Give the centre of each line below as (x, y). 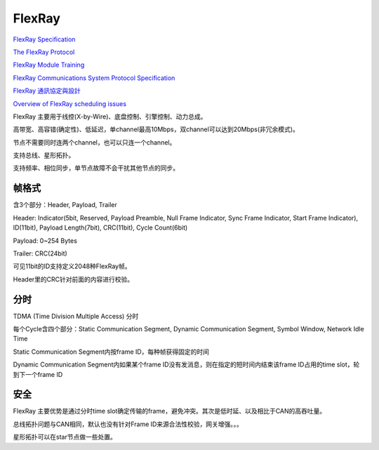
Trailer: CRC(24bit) (40, 253)
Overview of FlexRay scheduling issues (69, 104)
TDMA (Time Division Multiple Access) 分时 (76, 316)
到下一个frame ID (38, 374)
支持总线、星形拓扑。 (44, 155)
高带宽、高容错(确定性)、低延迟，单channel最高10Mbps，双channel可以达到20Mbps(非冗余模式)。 (156, 129)
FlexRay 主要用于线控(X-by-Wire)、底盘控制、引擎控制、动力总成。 (110, 117)
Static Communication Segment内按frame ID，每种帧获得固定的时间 (111, 352)
